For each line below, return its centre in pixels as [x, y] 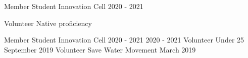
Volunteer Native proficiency [48, 23]
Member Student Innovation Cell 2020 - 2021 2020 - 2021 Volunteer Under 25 [124, 40]
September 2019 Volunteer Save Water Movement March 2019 [100, 49]
